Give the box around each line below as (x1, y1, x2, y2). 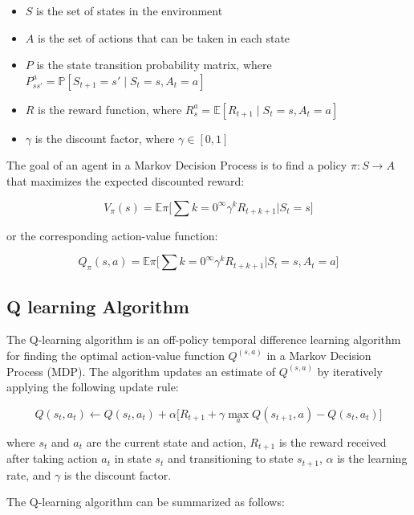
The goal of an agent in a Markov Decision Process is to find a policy (6, 157, 347, 174)
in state (114, 450, 152, 467)
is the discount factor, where (34, 129, 175, 146)
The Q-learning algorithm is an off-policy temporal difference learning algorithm (6, 331, 401, 348)
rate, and (6, 466, 51, 483)
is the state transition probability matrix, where (36, 56, 272, 73)
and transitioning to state (167, 450, 294, 467)
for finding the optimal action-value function (6, 346, 225, 363)
